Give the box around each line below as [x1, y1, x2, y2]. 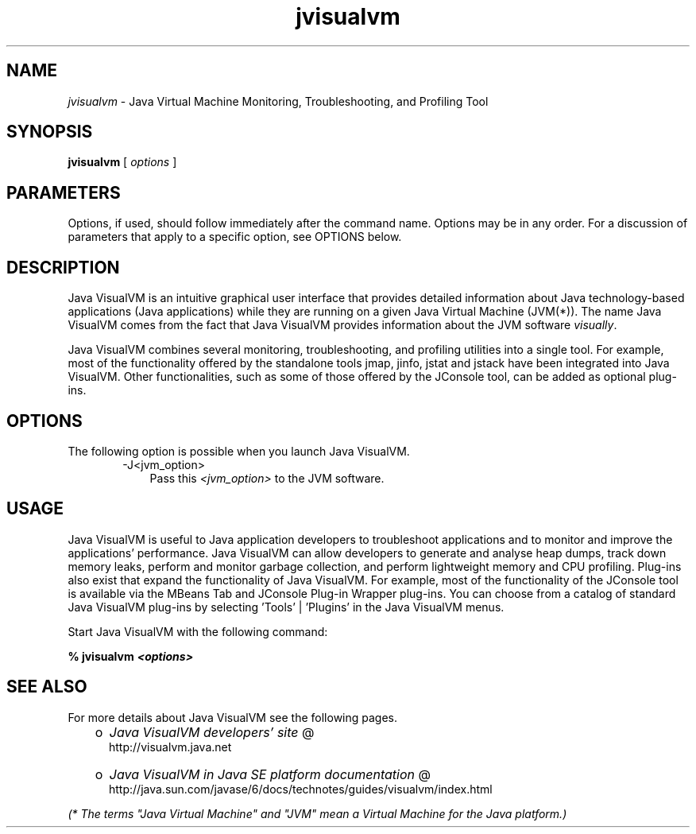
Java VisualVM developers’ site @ [109, 723, 315, 740]
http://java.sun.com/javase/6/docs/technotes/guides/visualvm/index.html [109, 782, 493, 796]
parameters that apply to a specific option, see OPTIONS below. [68, 230, 402, 244]
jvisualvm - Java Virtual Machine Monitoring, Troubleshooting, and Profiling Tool [68, 94, 489, 108]
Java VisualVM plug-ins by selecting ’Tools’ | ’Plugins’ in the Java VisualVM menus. [68, 599, 505, 614]
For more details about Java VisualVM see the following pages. [68, 710, 398, 724]
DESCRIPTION [6, 257, 120, 277]
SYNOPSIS [6, 122, 93, 142]
